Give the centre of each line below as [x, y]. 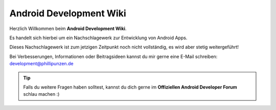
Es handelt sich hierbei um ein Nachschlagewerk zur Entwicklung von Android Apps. [98, 38]
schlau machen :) [41, 94]
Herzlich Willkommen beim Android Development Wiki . [68, 29]
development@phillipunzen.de [41, 64]
